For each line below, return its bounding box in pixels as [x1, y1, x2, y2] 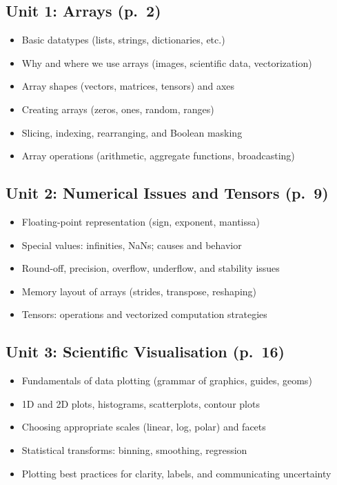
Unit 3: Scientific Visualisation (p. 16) [6, 341, 285, 362]
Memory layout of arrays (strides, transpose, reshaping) [21, 284, 257, 298]
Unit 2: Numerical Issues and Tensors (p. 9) [6, 182, 329, 204]
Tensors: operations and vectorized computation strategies [21, 307, 267, 321]
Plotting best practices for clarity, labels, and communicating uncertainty [21, 466, 331, 480]
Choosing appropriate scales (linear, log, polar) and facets [21, 419, 266, 434]
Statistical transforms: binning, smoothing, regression [21, 442, 247, 457]
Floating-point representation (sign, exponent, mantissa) [21, 214, 260, 228]
